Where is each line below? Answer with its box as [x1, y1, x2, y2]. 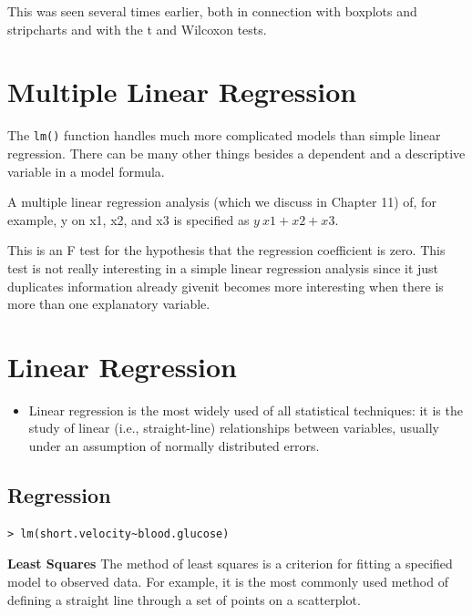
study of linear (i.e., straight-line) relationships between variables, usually [28, 418, 440, 437]
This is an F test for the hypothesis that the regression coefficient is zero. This [7, 241, 446, 260]
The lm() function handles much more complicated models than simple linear [7, 126, 441, 145]
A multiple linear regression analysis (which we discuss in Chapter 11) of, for [7, 192, 436, 211]
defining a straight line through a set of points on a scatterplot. [7, 589, 361, 609]
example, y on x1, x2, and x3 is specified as [7, 210, 250, 229]
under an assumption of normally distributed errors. [28, 436, 320, 456]
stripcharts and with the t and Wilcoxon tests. [7, 19, 267, 38]
